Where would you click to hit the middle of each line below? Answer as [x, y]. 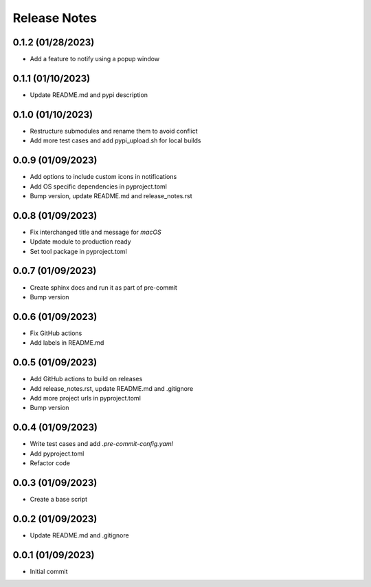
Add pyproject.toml [57, 453]
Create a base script [59, 499]
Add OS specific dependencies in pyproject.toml [99, 186]
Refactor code [50, 463]
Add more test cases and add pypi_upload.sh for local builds [115, 140]
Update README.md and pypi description [89, 95]
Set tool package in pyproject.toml [78, 251]
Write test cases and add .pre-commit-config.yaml [101, 444]
